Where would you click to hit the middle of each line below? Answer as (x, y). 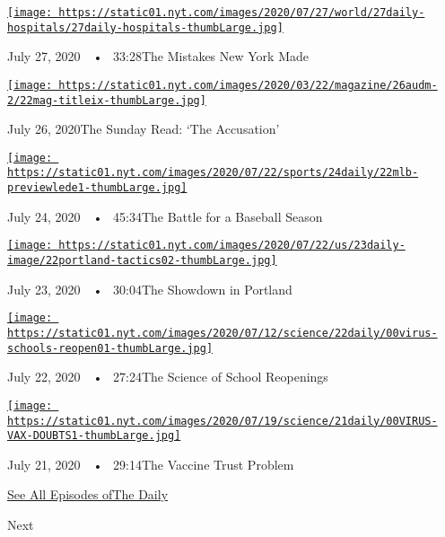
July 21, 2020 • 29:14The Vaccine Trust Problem (151, 464)
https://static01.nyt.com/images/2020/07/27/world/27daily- (242, 13)
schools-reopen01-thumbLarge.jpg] (110, 348)
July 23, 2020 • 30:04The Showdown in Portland (150, 289)
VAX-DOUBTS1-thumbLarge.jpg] (94, 436)
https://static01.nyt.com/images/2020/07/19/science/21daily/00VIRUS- (222, 421)
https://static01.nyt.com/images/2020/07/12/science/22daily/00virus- (222, 333)
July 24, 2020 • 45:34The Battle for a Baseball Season (165, 216)
